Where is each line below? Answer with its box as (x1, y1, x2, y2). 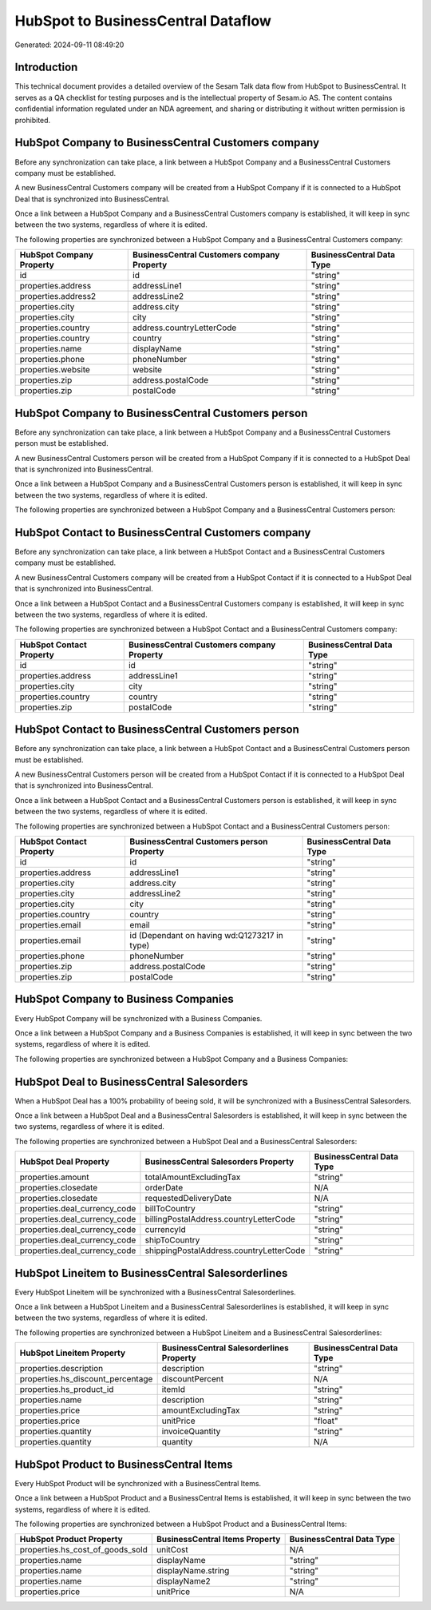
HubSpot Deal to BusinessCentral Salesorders (14, 1075, 248, 1088)
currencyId (144, 1224, 187, 1235)
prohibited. (14, 115, 51, 125)
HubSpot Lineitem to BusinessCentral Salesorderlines (14, 1266, 288, 1280)
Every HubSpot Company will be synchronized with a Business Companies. (14, 1013, 263, 1023)
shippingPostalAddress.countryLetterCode (144, 1245, 306, 1256)
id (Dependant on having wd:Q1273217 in (129, 930, 283, 941)
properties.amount (19, 1171, 89, 1183)
